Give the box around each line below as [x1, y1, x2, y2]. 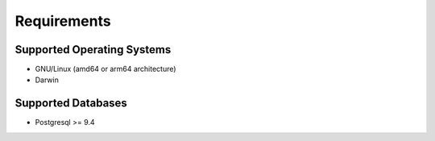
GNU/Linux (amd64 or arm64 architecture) [35, 64, 176, 74]
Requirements [14, 12, 112, 30]
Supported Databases [14, 97, 128, 110]
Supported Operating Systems [14, 43, 172, 56]
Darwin [35, 75, 60, 85]
